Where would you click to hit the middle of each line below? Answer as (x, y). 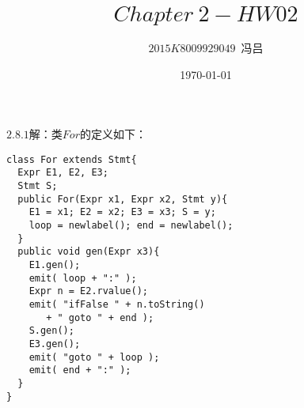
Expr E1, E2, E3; (63, 173)
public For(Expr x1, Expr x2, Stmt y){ (123, 199)
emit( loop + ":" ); (83, 278)
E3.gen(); (55, 344)
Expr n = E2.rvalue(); (88, 291)
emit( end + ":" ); (80, 370)
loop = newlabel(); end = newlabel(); (131, 225)
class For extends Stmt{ (72, 159)
